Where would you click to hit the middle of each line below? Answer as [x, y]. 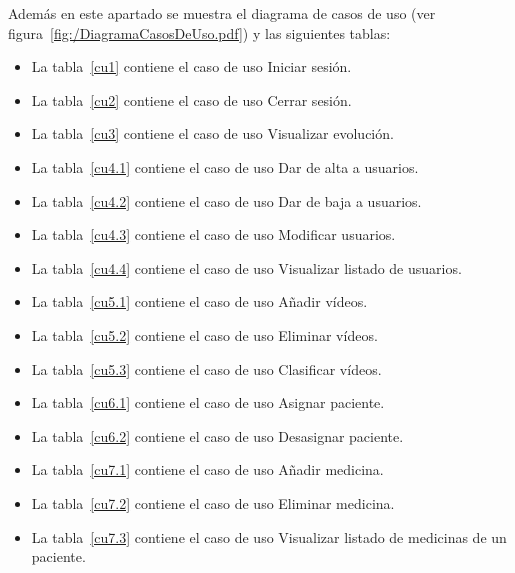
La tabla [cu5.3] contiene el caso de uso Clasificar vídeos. [206, 368]
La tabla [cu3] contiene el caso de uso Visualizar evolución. [212, 133]
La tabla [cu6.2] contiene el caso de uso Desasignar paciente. [217, 435]
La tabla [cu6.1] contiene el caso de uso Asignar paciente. [208, 402]
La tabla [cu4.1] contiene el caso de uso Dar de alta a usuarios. [225, 166]
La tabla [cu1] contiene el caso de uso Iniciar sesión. [191, 66]
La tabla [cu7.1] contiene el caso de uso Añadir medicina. [207, 469]
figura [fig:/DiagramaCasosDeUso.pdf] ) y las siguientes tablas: [199, 32]
